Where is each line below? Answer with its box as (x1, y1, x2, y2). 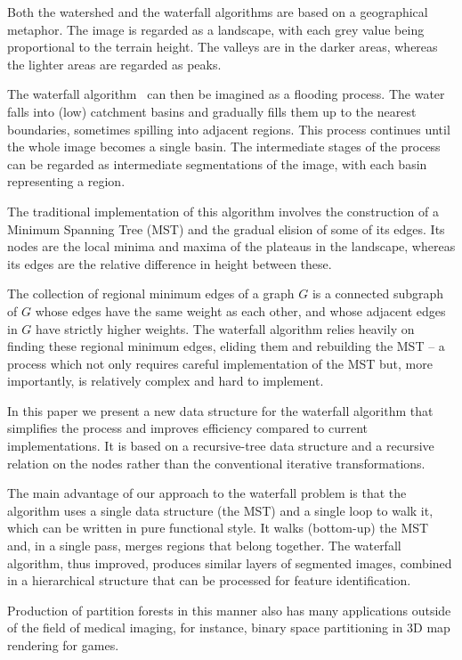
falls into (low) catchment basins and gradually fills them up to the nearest (7, 102, 417, 120)
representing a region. (7, 172, 126, 191)
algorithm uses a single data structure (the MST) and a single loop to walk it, (7, 501, 434, 519)
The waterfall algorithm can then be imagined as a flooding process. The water (7, 85, 445, 103)
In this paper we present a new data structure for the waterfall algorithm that (7, 401, 434, 420)
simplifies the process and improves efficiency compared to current (7, 419, 368, 437)
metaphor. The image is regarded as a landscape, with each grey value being (7, 20, 425, 38)
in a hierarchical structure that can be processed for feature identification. (7, 571, 411, 590)
